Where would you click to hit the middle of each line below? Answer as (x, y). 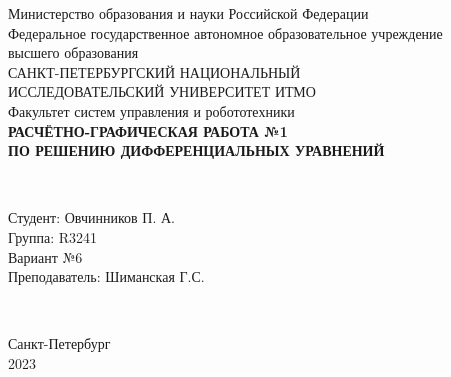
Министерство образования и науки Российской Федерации (188, 13)
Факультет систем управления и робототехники (151, 110)
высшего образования (73, 52)
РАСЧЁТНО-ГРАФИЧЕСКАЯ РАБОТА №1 (148, 130)
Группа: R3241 (53, 236)
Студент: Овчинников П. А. (91, 217)
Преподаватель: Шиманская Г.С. (106, 276)
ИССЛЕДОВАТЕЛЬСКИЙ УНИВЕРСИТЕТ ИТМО (162, 91)
